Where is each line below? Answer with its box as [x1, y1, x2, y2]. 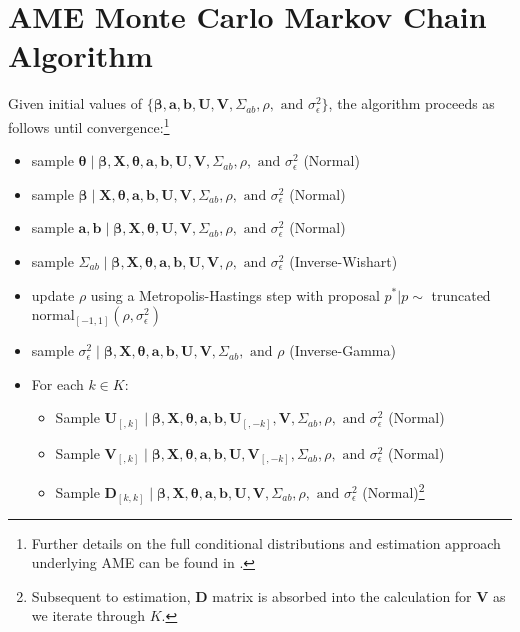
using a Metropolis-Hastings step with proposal [90, 284, 380, 305]
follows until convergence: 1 [8, 113, 170, 137]
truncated [431, 284, 491, 305]
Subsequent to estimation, [31, 585, 191, 606]
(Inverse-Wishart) [289, 250, 398, 271]
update [31, 284, 75, 305]
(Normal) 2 [362, 479, 425, 502]
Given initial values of [8, 93, 142, 114]
